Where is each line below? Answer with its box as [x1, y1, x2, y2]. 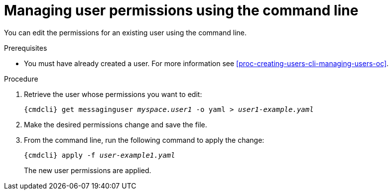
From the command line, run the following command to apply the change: [24, 135, 264, 144]
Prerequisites [4, 43, 47, 52]
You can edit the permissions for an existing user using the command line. [4, 28, 247, 37]
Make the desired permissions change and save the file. [24, 120, 207, 129]
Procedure [4, 74, 38, 83]
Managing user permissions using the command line [4, 2, 359, 19]
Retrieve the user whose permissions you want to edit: [24, 90, 202, 98]
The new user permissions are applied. [24, 166, 151, 175]
